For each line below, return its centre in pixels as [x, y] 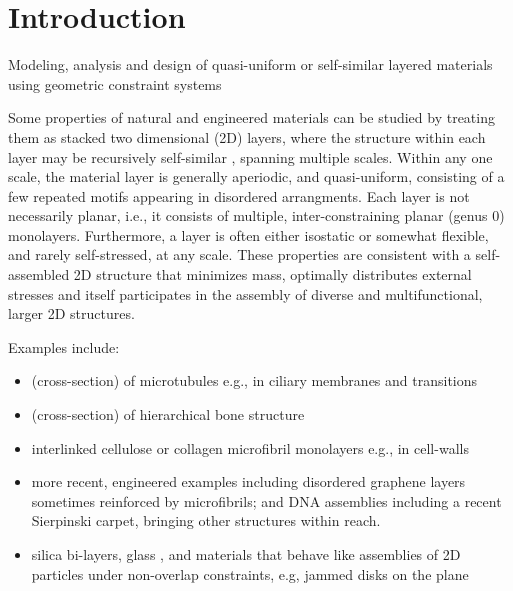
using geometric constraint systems [115, 83]
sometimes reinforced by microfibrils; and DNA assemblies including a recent [266, 500]
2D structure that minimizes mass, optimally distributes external [272, 274]
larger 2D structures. [71, 313]
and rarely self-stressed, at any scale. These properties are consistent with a [239, 254]
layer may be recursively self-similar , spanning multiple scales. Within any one [250, 156]
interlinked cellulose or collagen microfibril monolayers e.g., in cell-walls [250, 447]
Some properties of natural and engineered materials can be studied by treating [251, 117]
